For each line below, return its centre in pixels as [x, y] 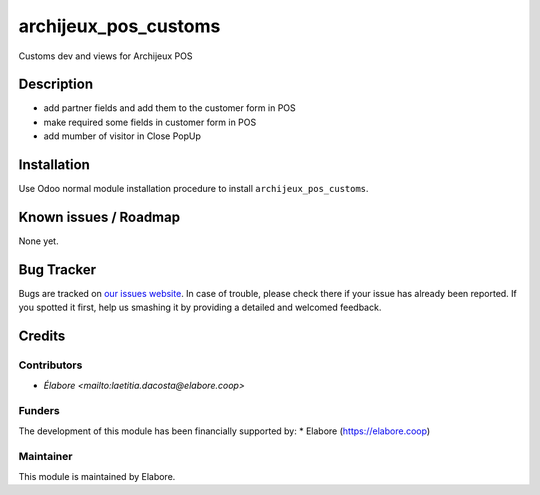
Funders [39, 411]
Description [56, 84]
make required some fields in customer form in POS [150, 122]
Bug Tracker [57, 269]
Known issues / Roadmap [99, 216]
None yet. [38, 241]
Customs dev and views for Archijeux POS [105, 56]
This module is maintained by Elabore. [97, 476]
